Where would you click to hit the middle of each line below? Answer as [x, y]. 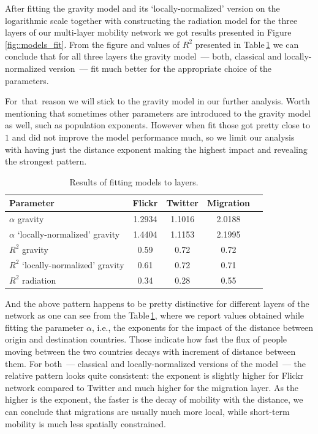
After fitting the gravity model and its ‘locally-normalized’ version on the [142, 8]
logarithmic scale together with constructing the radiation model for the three [151, 20]
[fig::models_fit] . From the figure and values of [93, 44]
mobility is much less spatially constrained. [85, 423]
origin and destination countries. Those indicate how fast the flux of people [146, 339]
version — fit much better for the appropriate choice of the [160, 68]
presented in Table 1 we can [247, 44]
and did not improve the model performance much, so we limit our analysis [153, 137]
